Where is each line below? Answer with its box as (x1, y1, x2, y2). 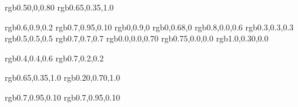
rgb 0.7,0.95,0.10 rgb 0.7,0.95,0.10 (5, 91, 120, 103)
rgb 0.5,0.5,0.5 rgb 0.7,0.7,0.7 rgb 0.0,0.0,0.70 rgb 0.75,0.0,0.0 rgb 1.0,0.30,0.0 (5, 32, 269, 44)
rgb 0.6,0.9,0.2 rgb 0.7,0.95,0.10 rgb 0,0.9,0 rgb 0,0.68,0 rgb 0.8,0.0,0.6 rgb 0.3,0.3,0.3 (5, 20, 294, 33)
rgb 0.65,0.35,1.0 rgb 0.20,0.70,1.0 (5, 71, 120, 84)
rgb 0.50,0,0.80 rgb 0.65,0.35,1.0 (5, 1, 114, 13)
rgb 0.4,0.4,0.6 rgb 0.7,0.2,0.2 (5, 51, 104, 64)
